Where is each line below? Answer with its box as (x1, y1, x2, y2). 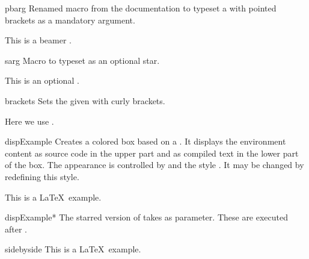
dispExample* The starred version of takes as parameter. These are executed (5, 211, 289, 223)
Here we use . (5, 114, 54, 127)
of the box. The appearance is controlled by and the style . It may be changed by (5, 158, 304, 171)
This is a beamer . (5, 34, 72, 46)
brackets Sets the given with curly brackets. (5, 94, 165, 107)
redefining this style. (5, 170, 79, 183)
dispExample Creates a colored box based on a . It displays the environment (5, 135, 286, 148)
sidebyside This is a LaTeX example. (5, 243, 141, 255)
